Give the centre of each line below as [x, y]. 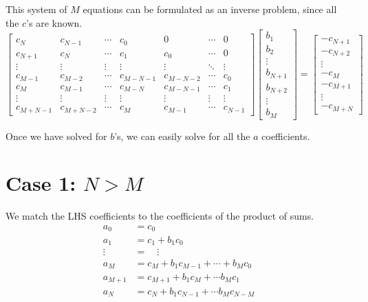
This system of [36, 9]
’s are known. [54, 22]
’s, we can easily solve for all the [182, 136]
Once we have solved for [56, 136]
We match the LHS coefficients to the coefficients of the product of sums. [160, 216]
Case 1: [41, 183]
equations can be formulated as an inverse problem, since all [210, 9]
